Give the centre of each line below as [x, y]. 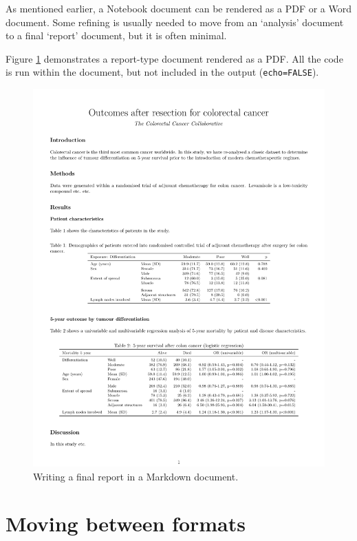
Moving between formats [126, 523]
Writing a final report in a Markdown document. [136, 476]
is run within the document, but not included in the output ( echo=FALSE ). [162, 72]
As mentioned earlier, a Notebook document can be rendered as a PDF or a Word [179, 8]
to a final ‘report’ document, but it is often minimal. [116, 35]
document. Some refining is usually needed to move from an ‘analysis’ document [175, 22]
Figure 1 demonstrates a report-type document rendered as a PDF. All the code [174, 58]
